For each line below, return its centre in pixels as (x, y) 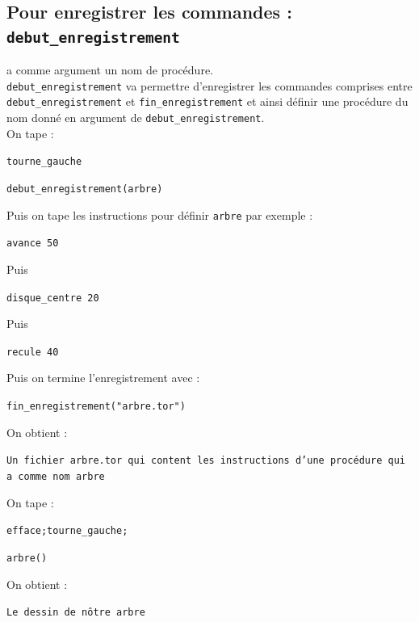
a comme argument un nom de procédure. (110, 70)
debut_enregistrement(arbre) (85, 189)
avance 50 (33, 244)
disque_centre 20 (53, 298)
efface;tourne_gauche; (67, 531)
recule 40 (33, 352)
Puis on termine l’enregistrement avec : (103, 378)
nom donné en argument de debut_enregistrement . (136, 118)
